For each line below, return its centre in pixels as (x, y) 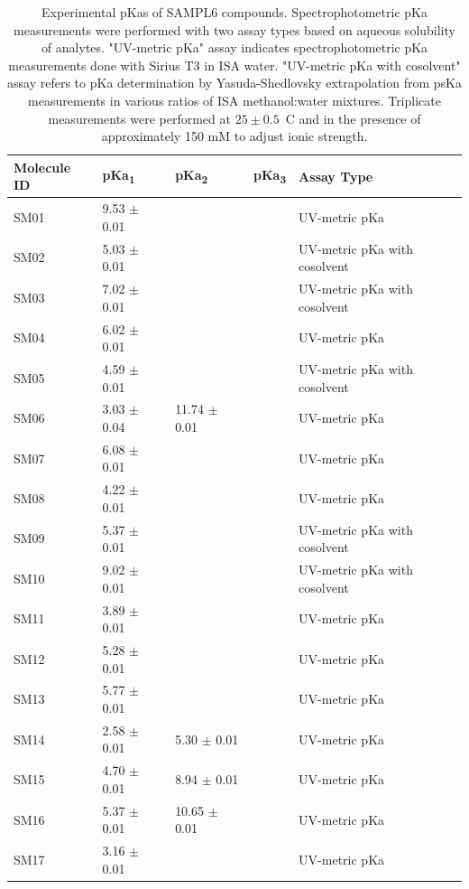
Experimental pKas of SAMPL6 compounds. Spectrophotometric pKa (234, 12)
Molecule (42, 167)
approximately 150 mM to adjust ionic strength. (234, 136)
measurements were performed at (139, 118)
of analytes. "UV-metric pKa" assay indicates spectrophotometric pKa (234, 47)
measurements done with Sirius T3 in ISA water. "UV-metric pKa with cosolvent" (234, 65)
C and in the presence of (353, 118)
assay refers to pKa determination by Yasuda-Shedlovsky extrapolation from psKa (234, 83)
